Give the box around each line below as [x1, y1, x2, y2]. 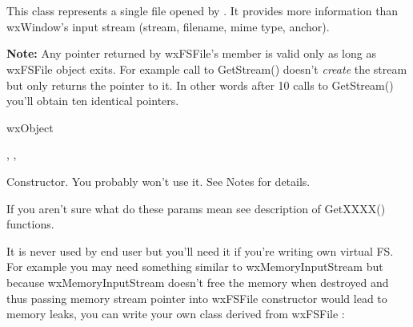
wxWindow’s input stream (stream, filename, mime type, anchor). [6, 18, 330, 34]
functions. [6, 216, 54, 232]
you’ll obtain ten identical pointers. [6, 92, 179, 109]
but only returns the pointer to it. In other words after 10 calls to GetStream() [6, 76, 394, 93]
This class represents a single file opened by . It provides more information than [6, 2, 399, 19]
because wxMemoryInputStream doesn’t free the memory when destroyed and [6, 273, 389, 290]
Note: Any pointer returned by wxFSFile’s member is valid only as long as [6, 45, 376, 62]
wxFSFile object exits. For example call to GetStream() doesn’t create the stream [6, 60, 407, 77]
